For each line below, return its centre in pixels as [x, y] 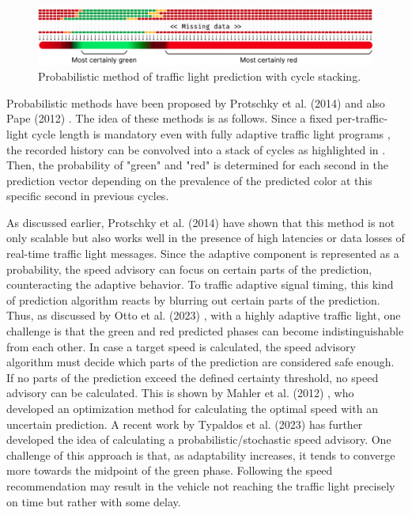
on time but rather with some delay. [94, 501]
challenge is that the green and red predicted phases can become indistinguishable [205, 331]
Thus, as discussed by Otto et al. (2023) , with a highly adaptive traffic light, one [204, 315]
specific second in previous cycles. [88, 196]
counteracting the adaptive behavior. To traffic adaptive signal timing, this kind [200, 284]
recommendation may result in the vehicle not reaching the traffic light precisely [201, 485]
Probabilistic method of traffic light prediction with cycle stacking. [200, 76]
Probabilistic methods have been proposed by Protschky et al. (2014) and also [196, 102]
